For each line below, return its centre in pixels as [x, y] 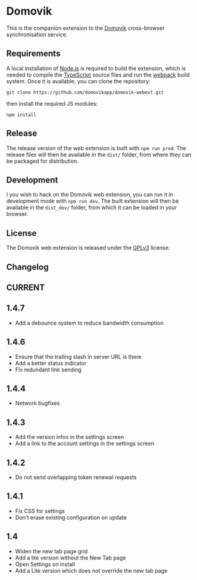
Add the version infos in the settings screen [69, 437]
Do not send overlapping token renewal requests [76, 477]
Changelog [28, 267]
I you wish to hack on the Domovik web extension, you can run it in [90, 195]
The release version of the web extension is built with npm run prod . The [96, 148]
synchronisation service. [37, 34]
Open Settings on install [45, 564]
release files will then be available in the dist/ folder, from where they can [99, 154]
